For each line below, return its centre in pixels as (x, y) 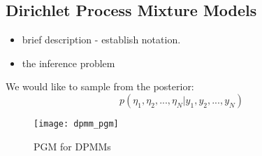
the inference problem (68, 63)
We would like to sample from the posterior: (100, 86)
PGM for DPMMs (72, 146)
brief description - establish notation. (101, 40)
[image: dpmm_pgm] (76, 123)
